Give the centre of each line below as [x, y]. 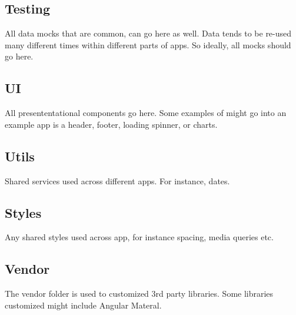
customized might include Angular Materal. [83, 305]
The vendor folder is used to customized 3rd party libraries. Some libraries [139, 294]
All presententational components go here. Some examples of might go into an [146, 113]
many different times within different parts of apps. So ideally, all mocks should [148, 44]
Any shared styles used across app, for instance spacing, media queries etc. [139, 237]
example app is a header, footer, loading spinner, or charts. [111, 124]
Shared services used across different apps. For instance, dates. [117, 180]
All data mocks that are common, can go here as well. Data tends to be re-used [148, 33]
